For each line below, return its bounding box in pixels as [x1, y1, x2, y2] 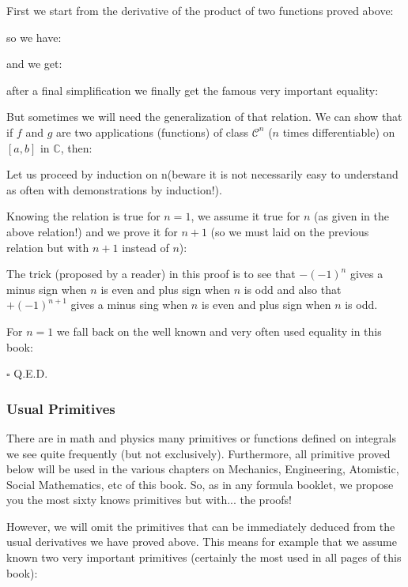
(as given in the [314, 208, 389, 224]
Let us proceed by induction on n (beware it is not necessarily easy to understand [6, 166, 399, 182]
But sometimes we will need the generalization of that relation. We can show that [6, 108, 402, 125]
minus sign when [6, 280, 87, 297]
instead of [122, 239, 169, 255]
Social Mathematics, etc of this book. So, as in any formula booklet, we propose [6, 476, 394, 492]
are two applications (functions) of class [55, 123, 248, 140]
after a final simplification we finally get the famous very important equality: [6, 81, 379, 98]
